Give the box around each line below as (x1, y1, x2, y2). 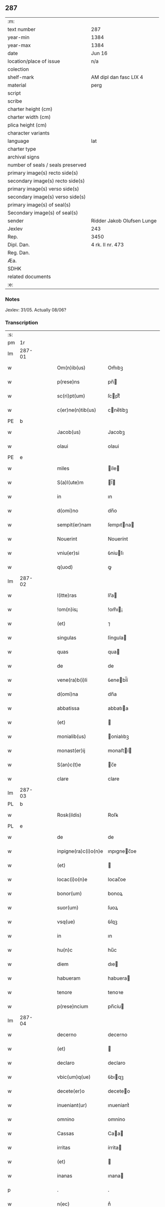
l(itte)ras (57, 592, 77, 599)
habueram (57, 975, 81, 982)
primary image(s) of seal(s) (7, 201, 71, 208)
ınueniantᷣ (108, 1102, 129, 1109)
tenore (57, 989, 72, 996)
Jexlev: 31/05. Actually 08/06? (5, 307, 66, 313)
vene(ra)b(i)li (57, 677, 87, 684)
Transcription (5, 319, 38, 326)
